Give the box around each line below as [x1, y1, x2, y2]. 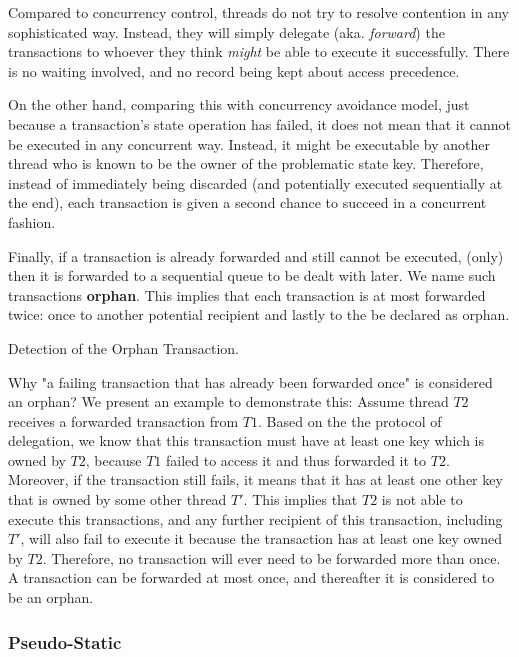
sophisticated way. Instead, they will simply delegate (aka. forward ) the [8, 21, 445, 42]
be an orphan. [8, 587, 94, 608]
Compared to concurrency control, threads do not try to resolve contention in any [8, 2, 509, 22]
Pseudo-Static [8, 629, 122, 654]
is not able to [381, 489, 463, 510]
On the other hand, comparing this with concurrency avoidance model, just [8, 94, 470, 115]
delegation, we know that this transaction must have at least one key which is [8, 430, 484, 451]
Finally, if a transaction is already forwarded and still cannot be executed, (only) [8, 245, 504, 266]
